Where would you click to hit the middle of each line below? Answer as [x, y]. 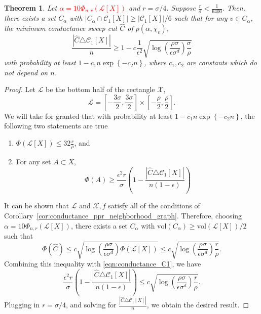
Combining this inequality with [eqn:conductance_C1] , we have [103, 264]
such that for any [201, 18]
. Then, [234, 8]
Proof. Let [20, 89]
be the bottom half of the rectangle [100, 89]
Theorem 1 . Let [31, 8]
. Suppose [181, 8]
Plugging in [22, 305]
